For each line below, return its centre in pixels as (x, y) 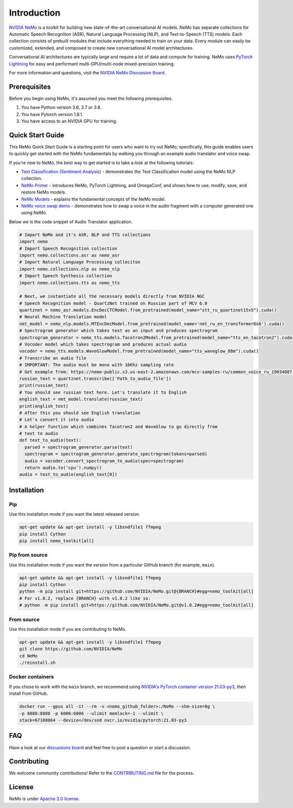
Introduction (35, 13)
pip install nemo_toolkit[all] (57, 541)
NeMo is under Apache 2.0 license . (44, 799)
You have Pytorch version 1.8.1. (52, 114)
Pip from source (28, 555)
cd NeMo (28, 656)
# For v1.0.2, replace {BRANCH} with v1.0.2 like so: (85, 598)
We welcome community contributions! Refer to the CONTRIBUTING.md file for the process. (102, 773)
